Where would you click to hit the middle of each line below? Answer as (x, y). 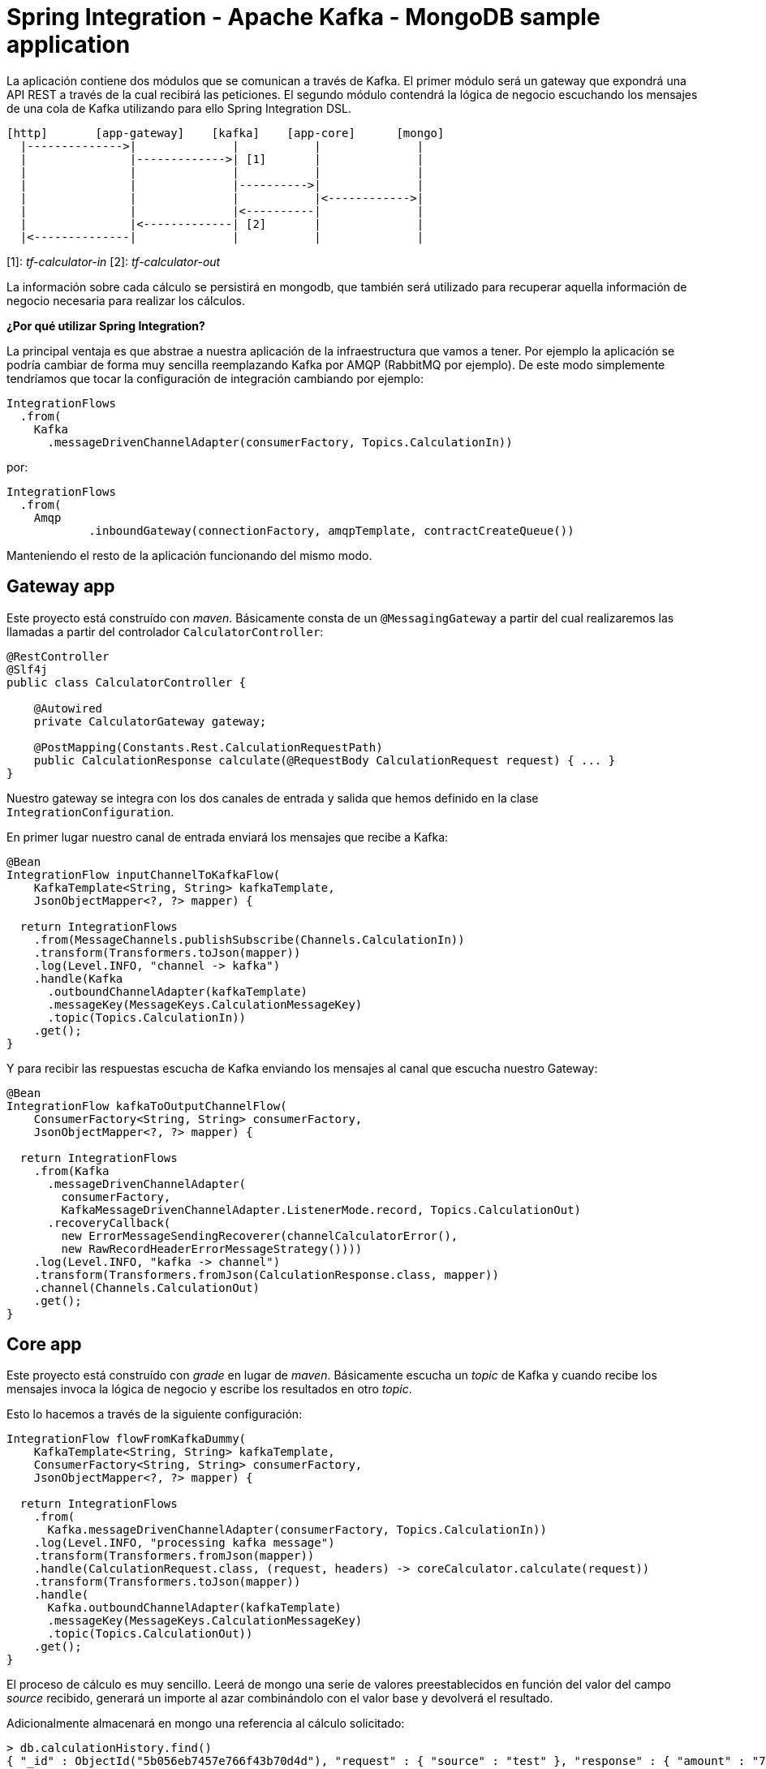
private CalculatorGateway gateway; (150, 721)
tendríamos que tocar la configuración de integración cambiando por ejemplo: (215, 378)
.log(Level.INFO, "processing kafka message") (184, 1543)
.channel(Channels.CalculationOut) (146, 1287)
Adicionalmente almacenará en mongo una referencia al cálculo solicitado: (206, 1724)
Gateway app (61, 587)
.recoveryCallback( (109, 1222)
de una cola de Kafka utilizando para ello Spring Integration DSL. (179, 108)
